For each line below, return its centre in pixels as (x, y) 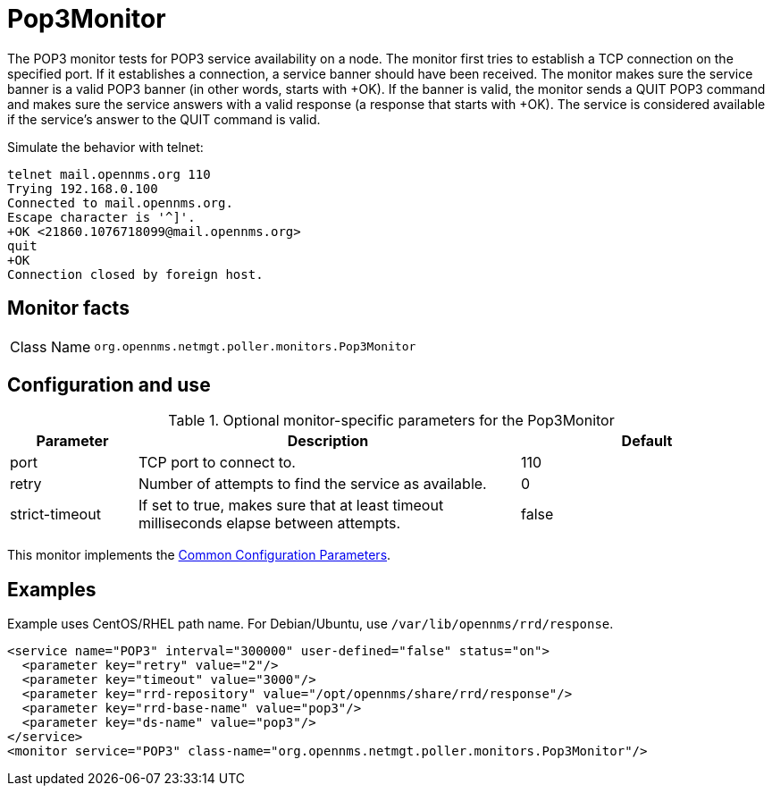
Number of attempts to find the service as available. (312, 484)
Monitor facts (68, 308)
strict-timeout (55, 515)
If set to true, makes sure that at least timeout (291, 506)
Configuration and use (109, 385)
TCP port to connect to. (217, 463)
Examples (52, 589)
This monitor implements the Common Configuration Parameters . (199, 555)
